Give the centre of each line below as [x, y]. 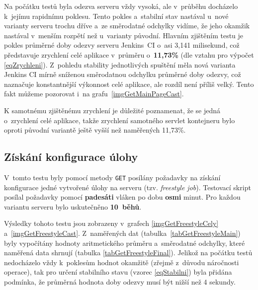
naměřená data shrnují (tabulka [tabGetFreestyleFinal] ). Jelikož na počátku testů [128, 253]
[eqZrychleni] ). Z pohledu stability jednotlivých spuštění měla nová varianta [120, 64]
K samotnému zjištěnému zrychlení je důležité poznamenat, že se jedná [112, 110]
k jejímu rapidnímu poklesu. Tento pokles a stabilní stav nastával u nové [116, 16]
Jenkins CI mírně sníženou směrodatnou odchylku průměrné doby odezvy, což [123, 74]
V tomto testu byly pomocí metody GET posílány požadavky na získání [112, 177]
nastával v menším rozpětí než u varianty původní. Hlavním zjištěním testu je [124, 35]
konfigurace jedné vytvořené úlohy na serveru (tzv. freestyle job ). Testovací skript [128, 187]
